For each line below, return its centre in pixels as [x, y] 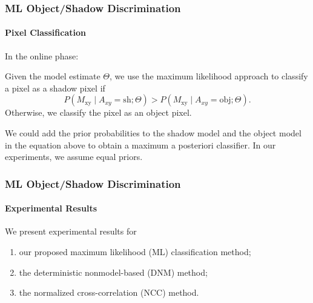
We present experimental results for [71, 231]
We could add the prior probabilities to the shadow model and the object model [153, 133]
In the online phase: [42, 55]
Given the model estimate [53, 76]
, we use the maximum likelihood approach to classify [209, 76]
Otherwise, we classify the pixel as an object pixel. [98, 112]
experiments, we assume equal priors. [74, 157]
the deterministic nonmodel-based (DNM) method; [113, 272]
